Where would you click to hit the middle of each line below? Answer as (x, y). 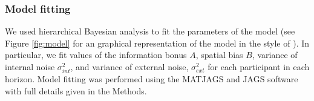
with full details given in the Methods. (76, 90)
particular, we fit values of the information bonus (96, 55)
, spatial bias (219, 55)
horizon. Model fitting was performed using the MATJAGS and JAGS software (152, 79)
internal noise (30, 67)
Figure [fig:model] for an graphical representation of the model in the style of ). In (157, 43)
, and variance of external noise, (129, 67)
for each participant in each (259, 67)
